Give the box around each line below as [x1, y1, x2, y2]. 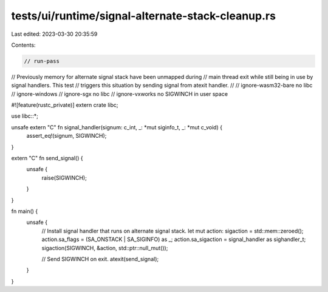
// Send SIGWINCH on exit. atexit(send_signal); [41, 255, 159, 262]
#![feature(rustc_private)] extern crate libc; [11, 101, 118, 109]
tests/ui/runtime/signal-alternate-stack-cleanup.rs [11, 9, 276, 22]
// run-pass [24, 58, 60, 64]
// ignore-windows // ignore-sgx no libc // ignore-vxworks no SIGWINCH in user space [11, 90, 228, 97]
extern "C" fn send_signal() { [11, 155, 83, 162]
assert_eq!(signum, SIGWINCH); [26, 132, 107, 140]
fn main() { [11, 207, 38, 215]
